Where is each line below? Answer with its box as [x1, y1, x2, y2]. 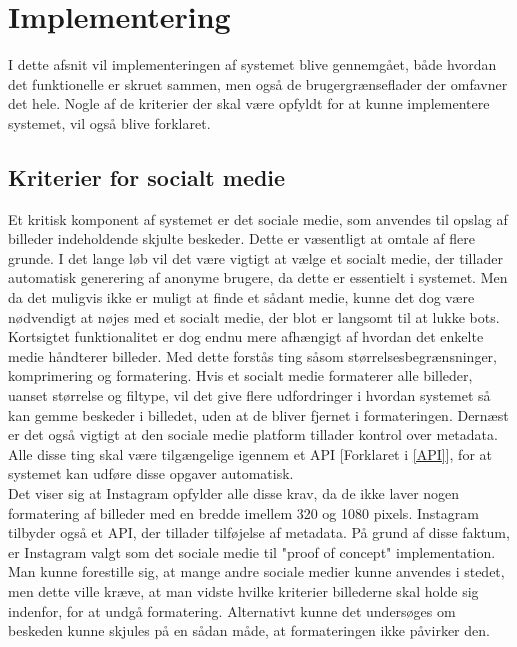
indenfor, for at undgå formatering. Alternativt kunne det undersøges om [8, 600, 456, 621]
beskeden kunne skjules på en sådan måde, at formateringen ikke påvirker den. [8, 620, 490, 641]
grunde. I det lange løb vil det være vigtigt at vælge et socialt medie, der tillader [8, 247, 503, 268]
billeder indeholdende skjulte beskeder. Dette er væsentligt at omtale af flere [8, 228, 475, 249]
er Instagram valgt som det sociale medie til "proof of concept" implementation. [8, 541, 496, 562]
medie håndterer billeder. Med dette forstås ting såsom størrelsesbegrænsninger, [8, 345, 497, 366]
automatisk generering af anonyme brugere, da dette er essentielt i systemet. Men [8, 267, 508, 288]
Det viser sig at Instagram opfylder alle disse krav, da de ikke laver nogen [8, 483, 460, 504]
